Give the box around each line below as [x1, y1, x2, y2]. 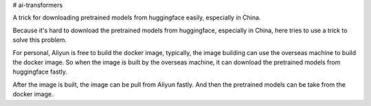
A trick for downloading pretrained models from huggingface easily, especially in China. [12, 14, 261, 22]
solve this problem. [12, 36, 67, 44]
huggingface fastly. [12, 67, 68, 76]
